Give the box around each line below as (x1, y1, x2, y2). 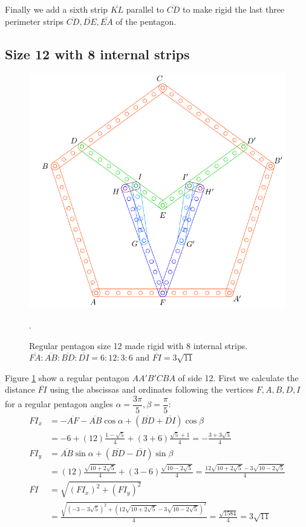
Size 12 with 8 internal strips (5, 44, 190, 63)
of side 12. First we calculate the (178, 371, 299, 384)
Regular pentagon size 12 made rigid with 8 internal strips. (29, 339, 248, 352)
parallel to (126, 3, 164, 15)
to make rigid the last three (182, 3, 285, 15)
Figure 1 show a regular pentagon (5, 371, 129, 384)
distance (5, 383, 35, 396)
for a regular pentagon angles (5, 398, 113, 410)
